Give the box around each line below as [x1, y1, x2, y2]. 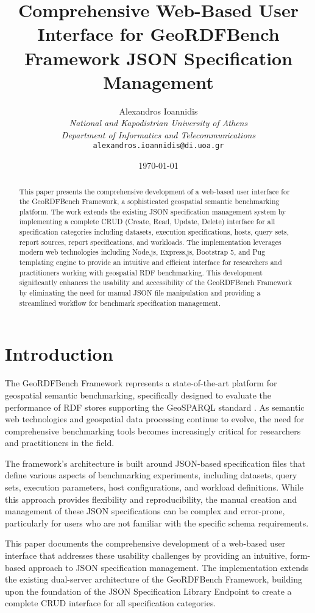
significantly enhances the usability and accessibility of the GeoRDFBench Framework [19, 277, 292, 288]
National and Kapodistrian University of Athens [69, 116, 248, 129]
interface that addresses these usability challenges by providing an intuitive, [5, 549, 288, 562]
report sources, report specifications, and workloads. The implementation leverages [19, 236, 281, 247]
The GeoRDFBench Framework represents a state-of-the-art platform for [5, 377, 277, 389]
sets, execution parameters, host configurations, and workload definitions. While [5, 481, 303, 494]
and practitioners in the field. [5, 436, 115, 449]
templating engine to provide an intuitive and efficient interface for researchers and [19, 257, 282, 268]
